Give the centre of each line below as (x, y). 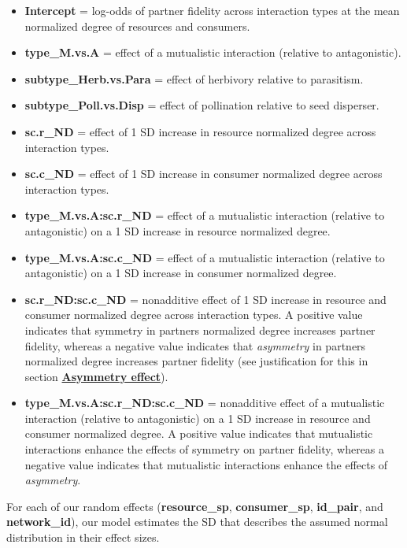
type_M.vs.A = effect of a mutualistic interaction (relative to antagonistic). (213, 52)
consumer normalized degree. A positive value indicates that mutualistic (199, 433)
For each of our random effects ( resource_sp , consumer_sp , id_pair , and (195, 506)
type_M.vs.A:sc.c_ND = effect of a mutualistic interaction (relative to (205, 257)
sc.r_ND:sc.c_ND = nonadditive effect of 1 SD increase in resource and (205, 299)
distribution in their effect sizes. (83, 537)
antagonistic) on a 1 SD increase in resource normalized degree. (178, 230)
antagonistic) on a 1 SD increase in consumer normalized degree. (181, 273)
